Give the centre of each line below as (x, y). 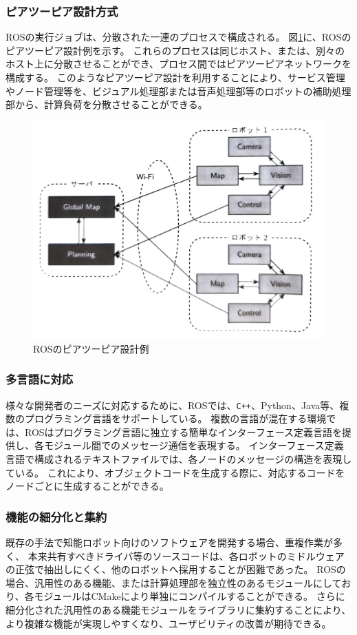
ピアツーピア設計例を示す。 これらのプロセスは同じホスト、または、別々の (175, 50)
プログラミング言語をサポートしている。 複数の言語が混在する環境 (175, 418)
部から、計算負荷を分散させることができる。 (107, 104)
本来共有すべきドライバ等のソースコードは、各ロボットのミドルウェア (186, 555)
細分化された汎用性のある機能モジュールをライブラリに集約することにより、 (178, 609)
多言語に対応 (40, 379)
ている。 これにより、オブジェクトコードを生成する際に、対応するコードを (175, 472)
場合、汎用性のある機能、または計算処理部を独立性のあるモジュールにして (174, 582)
